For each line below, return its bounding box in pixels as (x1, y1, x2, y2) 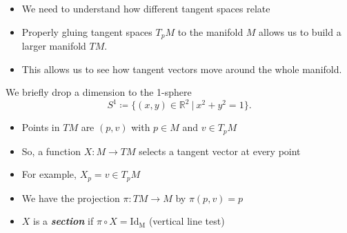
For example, (21, 167, 77, 181)
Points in (21, 120, 60, 134)
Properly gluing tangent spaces (21, 24, 152, 39)
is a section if (33, 214, 94, 228)
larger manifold (21, 39, 86, 53)
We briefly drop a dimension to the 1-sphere (6, 85, 192, 99)
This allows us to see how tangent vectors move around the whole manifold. (21, 61, 342, 76)
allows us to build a (259, 24, 341, 39)
